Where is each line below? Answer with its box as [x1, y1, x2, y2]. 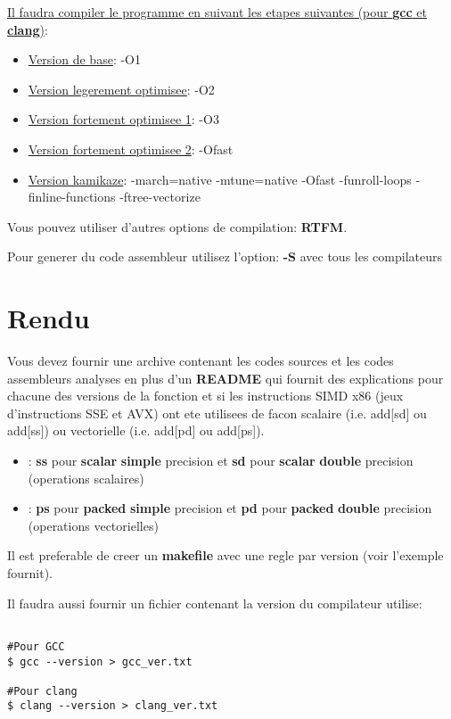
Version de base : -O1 [28, 50, 141, 69]
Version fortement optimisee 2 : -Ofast [28, 139, 234, 158]
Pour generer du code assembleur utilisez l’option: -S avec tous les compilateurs [7, 247, 443, 266]
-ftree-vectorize [119, 187, 201, 206]
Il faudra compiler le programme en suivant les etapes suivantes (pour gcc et [7, 3, 427, 21]
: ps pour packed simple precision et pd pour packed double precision [28, 499, 432, 517]
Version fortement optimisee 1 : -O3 [28, 110, 219, 128]
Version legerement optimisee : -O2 [28, 79, 215, 98]
